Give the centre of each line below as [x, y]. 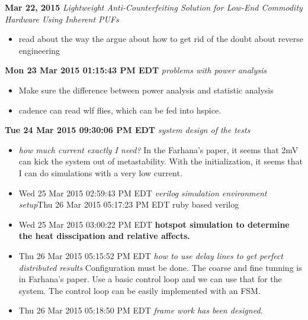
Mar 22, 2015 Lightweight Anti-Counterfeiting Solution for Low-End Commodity [154, 7]
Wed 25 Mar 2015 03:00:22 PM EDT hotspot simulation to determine [154, 224]
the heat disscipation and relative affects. [104, 236]
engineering [39, 50]
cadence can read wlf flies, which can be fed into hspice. [120, 110]
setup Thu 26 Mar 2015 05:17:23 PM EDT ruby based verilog [129, 204]
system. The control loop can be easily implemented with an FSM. [139, 290]
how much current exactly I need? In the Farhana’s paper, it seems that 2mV [158, 149]
